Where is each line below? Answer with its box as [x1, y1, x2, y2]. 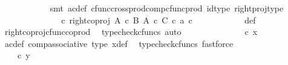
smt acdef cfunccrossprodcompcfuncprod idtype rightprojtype [50, 2, 284, 14]
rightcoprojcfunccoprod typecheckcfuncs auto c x [4, 25, 258, 38]
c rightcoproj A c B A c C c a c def [61, 13, 256, 26]
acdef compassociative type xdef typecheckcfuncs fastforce [4, 37, 234, 49]
